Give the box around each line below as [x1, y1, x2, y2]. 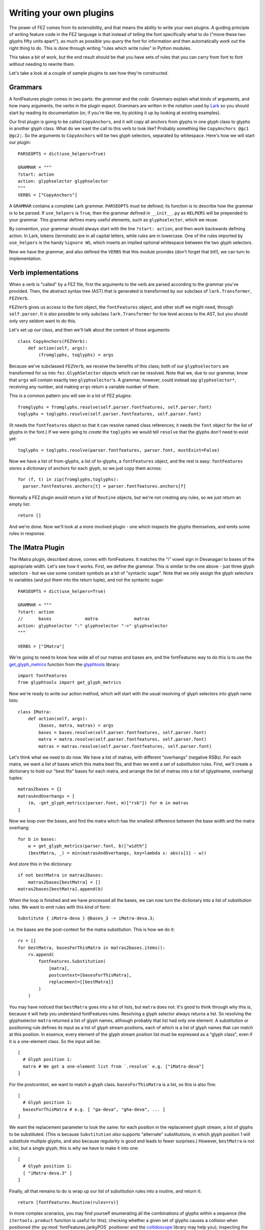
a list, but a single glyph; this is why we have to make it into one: [9, 1145, 139, 1151]
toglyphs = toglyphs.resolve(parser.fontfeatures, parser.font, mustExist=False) [18, 447, 220, 453]
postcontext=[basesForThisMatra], [49, 972, 132, 978]
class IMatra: [18, 709, 52, 714]
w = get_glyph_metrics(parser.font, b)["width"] [27, 843, 147, 849]
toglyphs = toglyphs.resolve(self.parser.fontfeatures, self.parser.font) [18, 411, 202, 417]
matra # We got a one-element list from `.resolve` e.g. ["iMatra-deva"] [23, 1063, 204, 1069]
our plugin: [9, 139, 31, 145]
